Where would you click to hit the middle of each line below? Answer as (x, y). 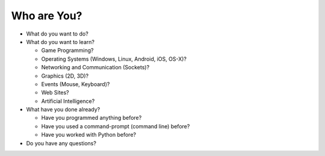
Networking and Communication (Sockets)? (95, 67)
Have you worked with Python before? (89, 135)
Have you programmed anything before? (91, 118)
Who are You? (47, 16)
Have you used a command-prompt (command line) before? (116, 126)
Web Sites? (55, 93)
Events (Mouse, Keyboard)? (76, 84)
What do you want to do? (57, 34)
